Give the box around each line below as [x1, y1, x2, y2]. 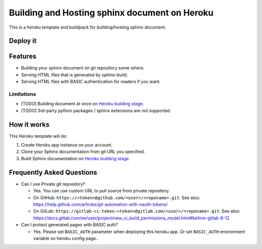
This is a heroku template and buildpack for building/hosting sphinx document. [9, 24, 166, 30]
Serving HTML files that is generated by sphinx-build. [21, 72, 128, 78]
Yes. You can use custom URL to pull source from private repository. [33, 188, 170, 194]
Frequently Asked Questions [9, 168, 98, 177]
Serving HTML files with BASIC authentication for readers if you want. [21, 79, 161, 84]
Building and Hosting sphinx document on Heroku [9, 7, 213, 18]
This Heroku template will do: [9, 133, 67, 139]
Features [9, 52, 36, 61]
